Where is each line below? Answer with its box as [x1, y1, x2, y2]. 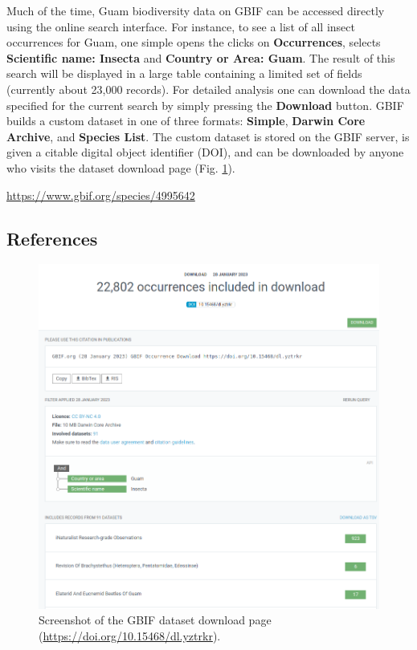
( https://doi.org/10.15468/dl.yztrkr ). [39, 627, 221, 644]
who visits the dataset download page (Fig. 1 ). [6, 159, 235, 176]
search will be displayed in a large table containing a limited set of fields [6, 65, 362, 82]
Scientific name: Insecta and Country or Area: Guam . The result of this [6, 49, 395, 66]
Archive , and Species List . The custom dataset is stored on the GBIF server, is [6, 128, 410, 144]
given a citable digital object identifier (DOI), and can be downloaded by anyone [6, 144, 404, 160]
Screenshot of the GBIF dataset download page [39, 611, 272, 628]
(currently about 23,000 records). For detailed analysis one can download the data [6, 80, 411, 97]
